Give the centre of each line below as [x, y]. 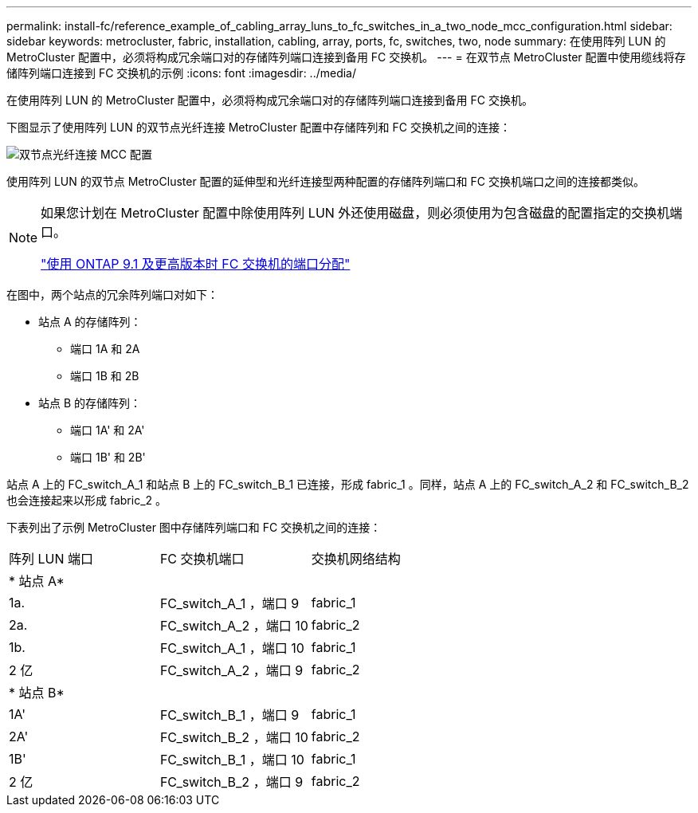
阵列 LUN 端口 [51, 559]
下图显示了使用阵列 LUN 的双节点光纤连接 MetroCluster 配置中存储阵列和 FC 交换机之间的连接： [259, 127]
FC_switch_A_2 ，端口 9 [231, 670]
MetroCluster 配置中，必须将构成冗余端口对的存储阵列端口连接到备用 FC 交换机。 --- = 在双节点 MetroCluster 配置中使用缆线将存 [346, 57]
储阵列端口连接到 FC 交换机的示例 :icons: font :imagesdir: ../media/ [182, 73]
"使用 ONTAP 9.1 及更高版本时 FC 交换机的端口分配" [196, 264]
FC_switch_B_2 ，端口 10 [234, 737]
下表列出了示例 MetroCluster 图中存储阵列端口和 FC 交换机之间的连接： [194, 527]
